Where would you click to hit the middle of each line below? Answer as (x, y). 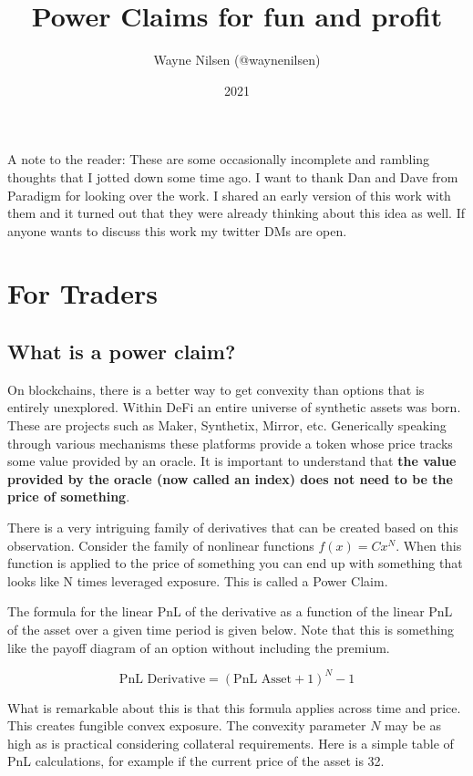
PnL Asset (263, 679)
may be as (413, 725)
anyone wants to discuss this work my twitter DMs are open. (177, 230)
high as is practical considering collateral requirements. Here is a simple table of (231, 743)
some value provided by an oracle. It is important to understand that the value (232, 461)
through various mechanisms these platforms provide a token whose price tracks (230, 443)
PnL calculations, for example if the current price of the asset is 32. (196, 761)
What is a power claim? (122, 352)
